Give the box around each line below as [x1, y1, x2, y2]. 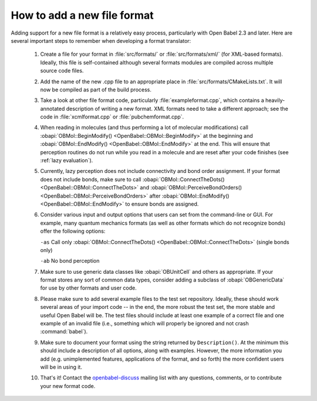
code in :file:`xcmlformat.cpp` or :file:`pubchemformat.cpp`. [40, 113, 184, 120]
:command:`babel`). [40, 328, 88, 335]
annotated [40, 105, 65, 112]
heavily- [265, 97, 285, 104]
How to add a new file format [11, 9, 154, 22]
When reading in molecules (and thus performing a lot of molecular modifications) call [40, 124, 249, 131]
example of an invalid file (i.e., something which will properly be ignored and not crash [40, 320, 249, 327]
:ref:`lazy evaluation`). [40, 157, 93, 164]
